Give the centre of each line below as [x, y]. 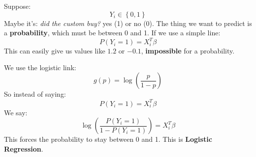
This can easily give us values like [55, 51]
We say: [16, 112]
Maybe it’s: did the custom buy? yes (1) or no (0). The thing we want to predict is [128, 23]
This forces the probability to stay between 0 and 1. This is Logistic [108, 139]
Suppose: [17, 6]
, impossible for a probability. [188, 51]
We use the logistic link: [40, 67]
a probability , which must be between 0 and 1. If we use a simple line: [112, 33]
